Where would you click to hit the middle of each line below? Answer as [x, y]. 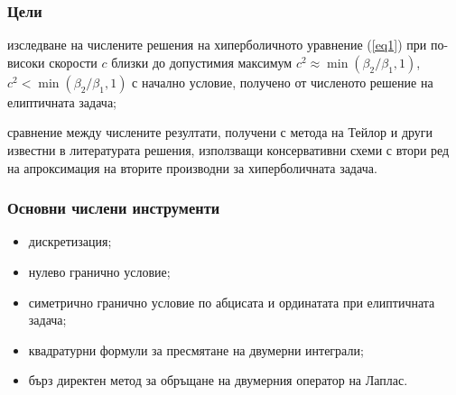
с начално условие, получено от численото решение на [283, 82]
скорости [73, 62]
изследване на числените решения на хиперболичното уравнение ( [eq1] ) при [217, 45]
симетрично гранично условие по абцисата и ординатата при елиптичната [232, 302]
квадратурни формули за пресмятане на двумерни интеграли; [196, 349]
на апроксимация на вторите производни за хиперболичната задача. [192, 167]
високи [26, 62]
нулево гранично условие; [99, 271]
